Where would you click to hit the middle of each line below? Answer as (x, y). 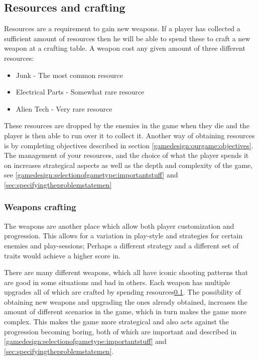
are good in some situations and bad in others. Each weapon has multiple (117, 282)
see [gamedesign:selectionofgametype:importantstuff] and (91, 175)
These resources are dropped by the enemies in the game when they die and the (127, 125)
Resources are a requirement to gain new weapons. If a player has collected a (122, 28)
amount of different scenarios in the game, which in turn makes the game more (125, 311)
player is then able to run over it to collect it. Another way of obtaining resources (129, 135)
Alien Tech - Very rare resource (64, 108)
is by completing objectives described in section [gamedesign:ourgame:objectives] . (129, 145)
